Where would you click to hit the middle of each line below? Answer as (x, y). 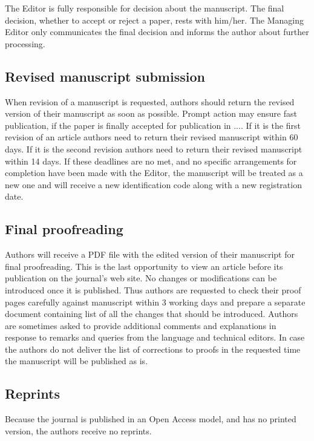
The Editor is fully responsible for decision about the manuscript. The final (145, 8)
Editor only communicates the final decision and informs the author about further (157, 32)
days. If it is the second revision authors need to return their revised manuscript (154, 149)
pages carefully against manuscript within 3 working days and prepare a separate (155, 302)
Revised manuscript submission (105, 76)
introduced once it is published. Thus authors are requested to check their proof (153, 289)
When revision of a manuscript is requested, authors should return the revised (150, 101)
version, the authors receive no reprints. (78, 430)
